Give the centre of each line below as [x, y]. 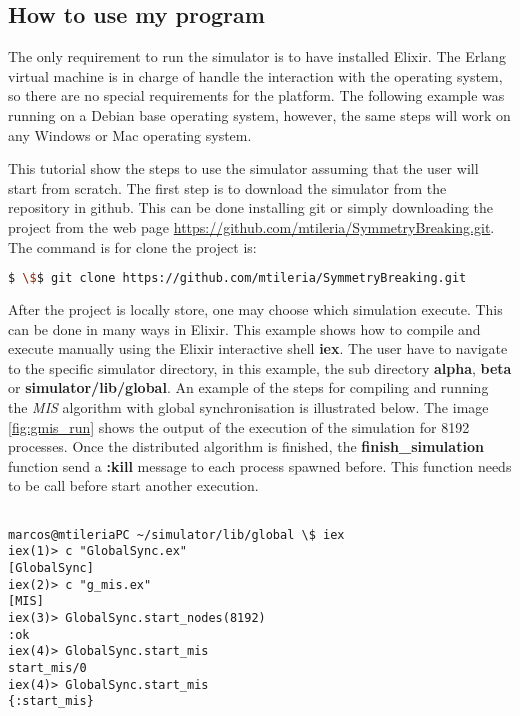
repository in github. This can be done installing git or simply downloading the [251, 207]
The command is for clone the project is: [132, 246]
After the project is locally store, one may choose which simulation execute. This [255, 309]
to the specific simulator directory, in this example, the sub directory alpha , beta [260, 367]
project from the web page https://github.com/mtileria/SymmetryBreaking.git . [251, 226]
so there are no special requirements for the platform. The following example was [256, 95]
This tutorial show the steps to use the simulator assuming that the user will [243, 168]
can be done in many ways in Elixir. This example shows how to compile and [244, 328]
